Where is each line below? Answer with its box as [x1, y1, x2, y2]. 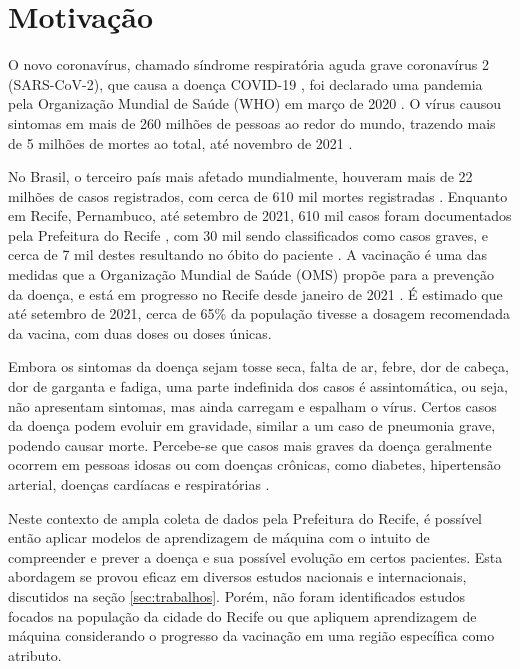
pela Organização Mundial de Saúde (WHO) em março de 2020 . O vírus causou [8, 93, 502, 114]
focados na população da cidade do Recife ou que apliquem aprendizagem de [8, 605, 477, 626]
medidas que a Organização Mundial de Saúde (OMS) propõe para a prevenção [8, 264, 494, 285]
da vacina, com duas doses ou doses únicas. [8, 322, 272, 343]
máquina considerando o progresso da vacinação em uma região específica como [8, 625, 495, 646]
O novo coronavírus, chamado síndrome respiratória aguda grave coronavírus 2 [8, 54, 489, 75]
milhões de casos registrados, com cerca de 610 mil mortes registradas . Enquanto [8, 185, 508, 206]
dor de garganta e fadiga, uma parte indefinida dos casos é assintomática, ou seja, [8, 376, 508, 397]
